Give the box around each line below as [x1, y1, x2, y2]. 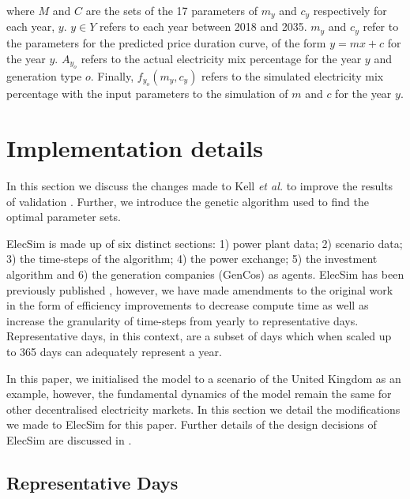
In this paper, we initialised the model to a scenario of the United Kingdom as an [6, 370, 401, 386]
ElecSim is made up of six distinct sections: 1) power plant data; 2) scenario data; [6, 234, 403, 251]
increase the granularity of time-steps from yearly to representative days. [6, 312, 359, 328]
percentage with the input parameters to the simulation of [6, 85, 288, 102]
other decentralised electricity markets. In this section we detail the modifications [6, 400, 401, 417]
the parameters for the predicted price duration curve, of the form [6, 34, 326, 51]
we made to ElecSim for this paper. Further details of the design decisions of [6, 416, 377, 433]
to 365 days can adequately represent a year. [6, 343, 222, 359]
